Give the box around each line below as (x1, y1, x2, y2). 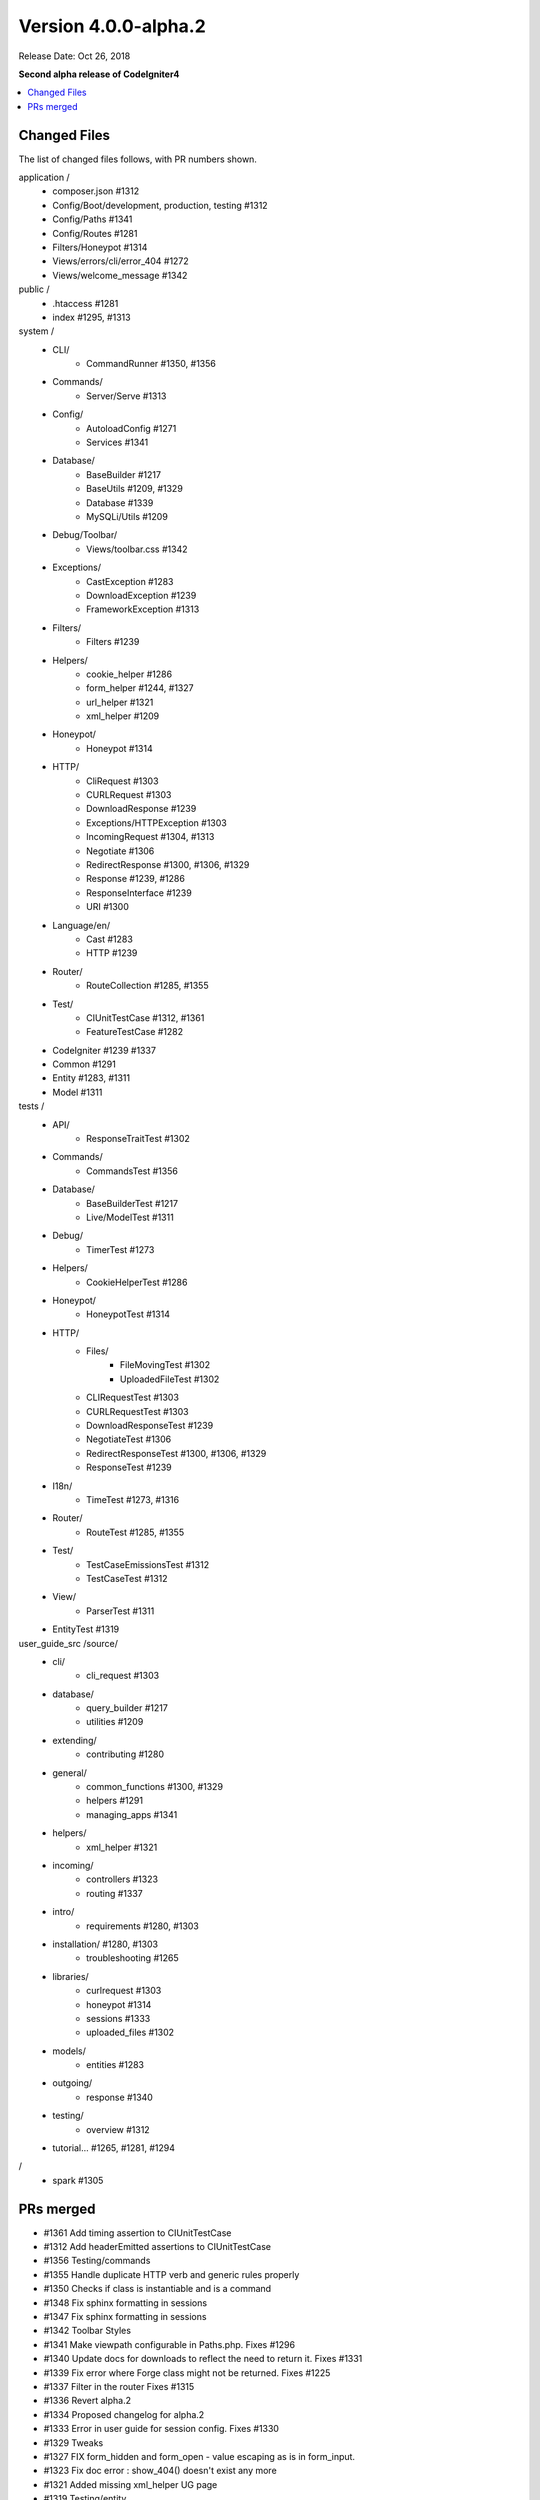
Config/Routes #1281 (52, 227, 138, 239)
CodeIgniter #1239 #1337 (52, 1044, 157, 1056)
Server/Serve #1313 (86, 390, 167, 402)
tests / (18, 1100, 45, 1112)
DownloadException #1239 (86, 589, 197, 601)
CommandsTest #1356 (86, 1165, 179, 1177)
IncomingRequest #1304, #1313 (86, 831, 215, 843)
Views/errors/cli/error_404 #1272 (52, 255, 189, 267)
